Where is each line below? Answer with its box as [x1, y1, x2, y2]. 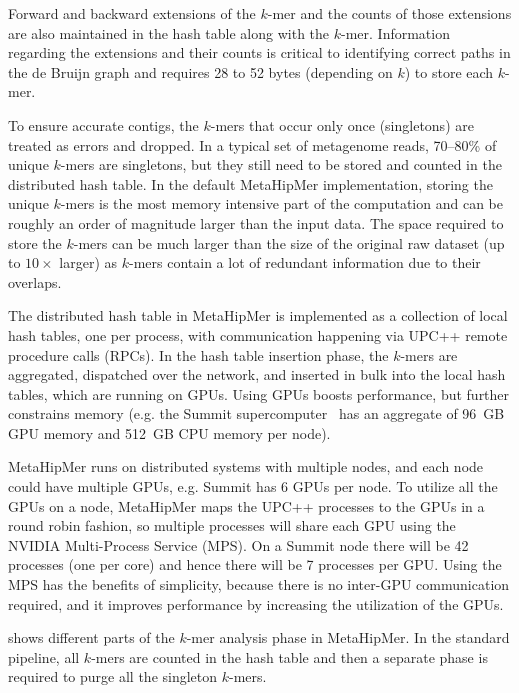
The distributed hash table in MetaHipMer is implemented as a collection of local [8, 305, 508, 326]
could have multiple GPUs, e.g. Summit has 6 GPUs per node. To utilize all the [8, 476, 498, 497]
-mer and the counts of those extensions [267, 3, 512, 23]
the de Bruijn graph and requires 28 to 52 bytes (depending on [8, 61, 393, 82]
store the [8, 232, 62, 253]
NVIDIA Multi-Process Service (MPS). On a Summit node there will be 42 [8, 534, 469, 555]
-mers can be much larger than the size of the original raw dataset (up [73, 232, 505, 253]
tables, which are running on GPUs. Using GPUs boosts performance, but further [8, 383, 510, 404]
